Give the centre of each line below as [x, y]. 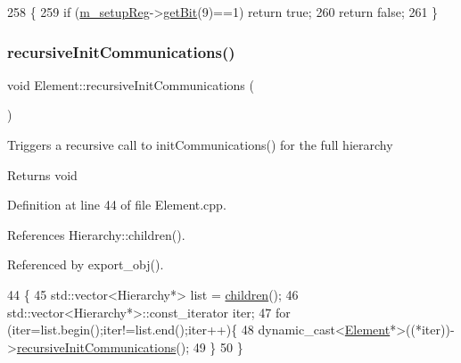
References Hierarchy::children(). [96, 234]
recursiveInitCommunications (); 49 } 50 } [130, 346]
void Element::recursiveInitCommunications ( [131, 84]
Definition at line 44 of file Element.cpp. [117, 205]
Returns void [42, 174]
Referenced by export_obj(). [86, 264]
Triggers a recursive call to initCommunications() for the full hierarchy [200, 144]
